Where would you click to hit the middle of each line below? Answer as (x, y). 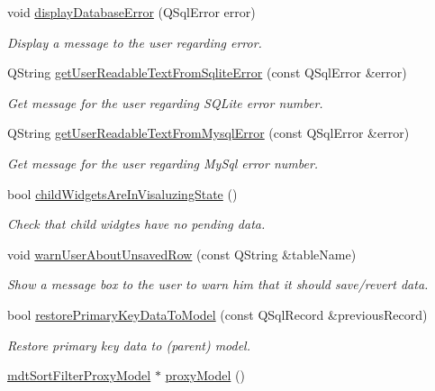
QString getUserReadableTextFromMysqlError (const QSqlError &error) (208, 133)
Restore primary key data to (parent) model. (129, 345)
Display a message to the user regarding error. (135, 42)
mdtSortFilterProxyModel (79, 375)
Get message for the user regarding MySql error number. (163, 163)
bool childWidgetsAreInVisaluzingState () (122, 193)
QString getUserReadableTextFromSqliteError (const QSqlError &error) (207, 73)
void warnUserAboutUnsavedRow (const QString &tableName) (182, 254)
